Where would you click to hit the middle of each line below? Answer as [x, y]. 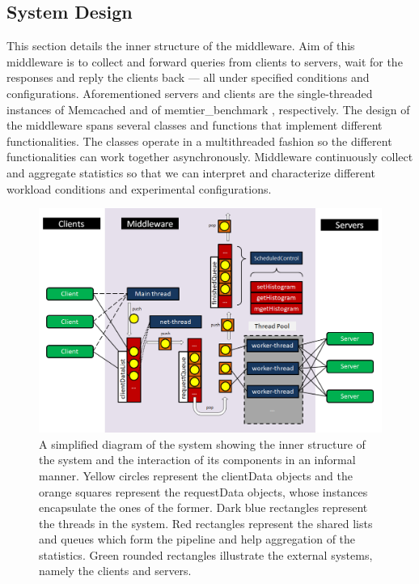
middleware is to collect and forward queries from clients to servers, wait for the [205, 61]
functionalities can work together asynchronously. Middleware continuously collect [210, 157]
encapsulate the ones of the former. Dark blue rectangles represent [203, 507]
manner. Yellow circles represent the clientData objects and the [196, 475]
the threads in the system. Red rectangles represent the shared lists [206, 523]
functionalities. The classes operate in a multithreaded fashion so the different [199, 141]
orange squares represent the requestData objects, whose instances [203, 491]
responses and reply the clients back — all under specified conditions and [188, 77]
